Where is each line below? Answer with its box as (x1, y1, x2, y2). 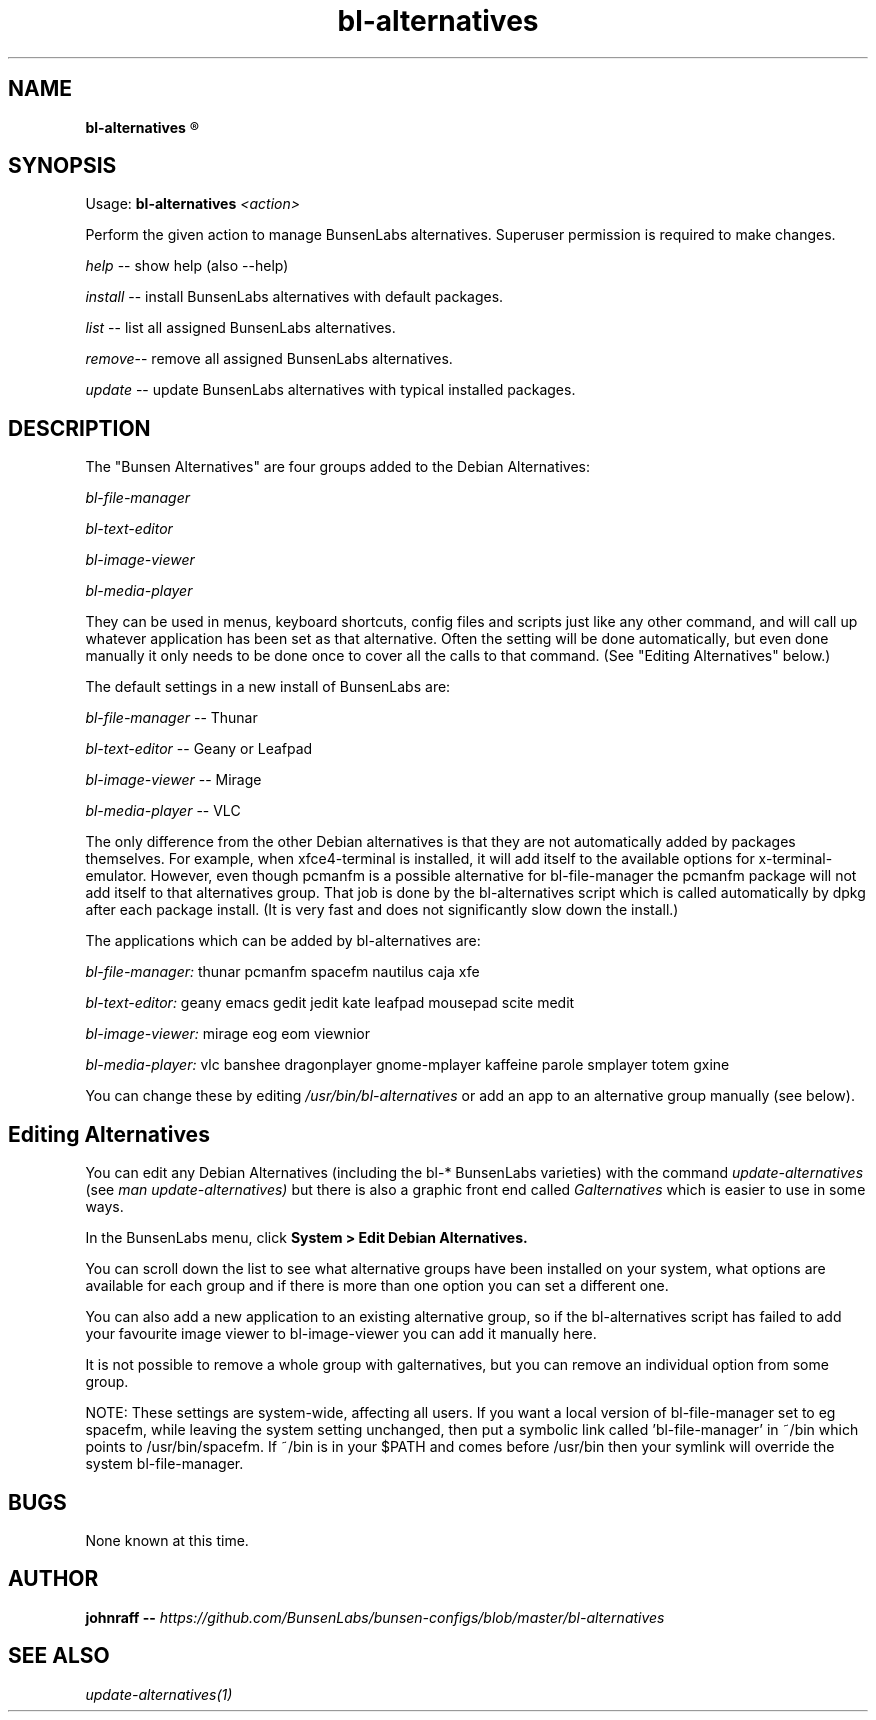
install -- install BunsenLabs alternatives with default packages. (85, 288, 504, 306)
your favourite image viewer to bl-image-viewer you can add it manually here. (85, 1325, 597, 1343)
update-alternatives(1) (85, 1685, 233, 1703)
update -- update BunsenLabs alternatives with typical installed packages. (85, 381, 576, 399)
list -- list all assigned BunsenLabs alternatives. (85, 319, 396, 337)
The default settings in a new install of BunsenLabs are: (85, 678, 451, 696)
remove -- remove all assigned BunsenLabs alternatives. (85, 350, 453, 368)
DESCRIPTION (8, 415, 151, 441)
